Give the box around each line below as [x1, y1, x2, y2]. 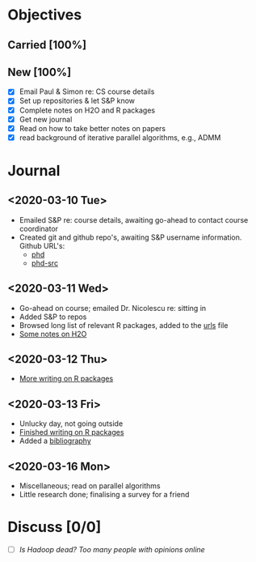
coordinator [19, 224, 58, 233]
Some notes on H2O [19, 329, 87, 338]
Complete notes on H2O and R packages [19, 105, 155, 115]
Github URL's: [19, 241, 65, 250]
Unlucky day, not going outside [19, 419, 124, 428]
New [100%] [7, 65, 72, 79]
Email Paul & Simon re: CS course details [19, 87, 155, 96]
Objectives [7, 6, 82, 24]
